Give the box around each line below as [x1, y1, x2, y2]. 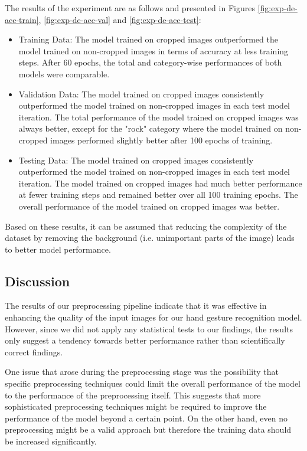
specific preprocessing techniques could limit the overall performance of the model [5, 377, 301, 390]
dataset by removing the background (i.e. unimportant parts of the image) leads [5, 231, 295, 244]
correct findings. [5, 345, 63, 358]
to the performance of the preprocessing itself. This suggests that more [5, 388, 261, 401]
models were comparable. [18, 67, 110, 80]
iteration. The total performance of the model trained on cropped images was [18, 110, 299, 123]
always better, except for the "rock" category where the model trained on [18, 122, 283, 135]
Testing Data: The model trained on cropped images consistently [18, 153, 254, 166]
